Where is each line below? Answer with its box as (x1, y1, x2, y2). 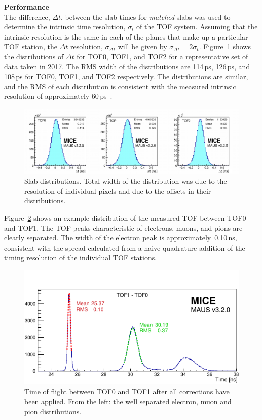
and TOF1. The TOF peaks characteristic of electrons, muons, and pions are (4, 222, 243, 233)
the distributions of (4, 51, 64, 61)
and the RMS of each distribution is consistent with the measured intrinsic (4, 81, 236, 91)
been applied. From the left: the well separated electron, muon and (24, 396, 232, 406)
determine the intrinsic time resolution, (4, 21, 126, 32)
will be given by (118, 41, 167, 52)
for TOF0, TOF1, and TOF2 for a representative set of (77, 51, 248, 61)
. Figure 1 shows (199, 41, 251, 52)
